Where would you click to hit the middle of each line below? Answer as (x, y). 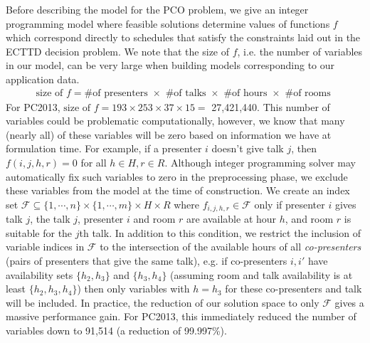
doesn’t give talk (248, 148)
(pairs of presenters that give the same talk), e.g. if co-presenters (147, 260)
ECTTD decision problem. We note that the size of (118, 51)
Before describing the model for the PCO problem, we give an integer (157, 9)
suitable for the (39, 232)
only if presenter (290, 204)
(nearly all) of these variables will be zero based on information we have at (169, 134)
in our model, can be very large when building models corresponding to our (170, 65)
